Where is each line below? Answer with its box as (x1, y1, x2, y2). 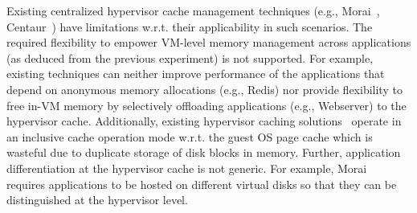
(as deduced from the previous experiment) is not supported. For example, (6, 49, 374, 66)
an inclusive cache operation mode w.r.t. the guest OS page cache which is (6, 128, 373, 145)
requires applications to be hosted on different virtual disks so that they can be (6, 175, 397, 192)
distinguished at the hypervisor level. (6, 191, 188, 208)
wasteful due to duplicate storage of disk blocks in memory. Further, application (6, 144, 401, 161)
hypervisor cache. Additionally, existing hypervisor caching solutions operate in (6, 113, 402, 129)
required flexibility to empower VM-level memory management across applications (6, 34, 411, 51)
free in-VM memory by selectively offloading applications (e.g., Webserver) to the (6, 96, 407, 113)
